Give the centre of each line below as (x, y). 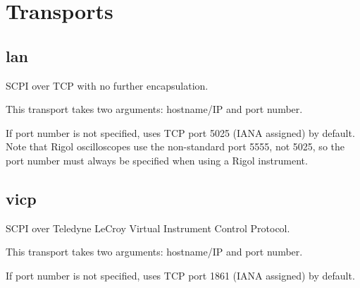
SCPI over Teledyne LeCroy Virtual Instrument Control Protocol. (148, 228)
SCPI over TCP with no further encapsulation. (107, 85)
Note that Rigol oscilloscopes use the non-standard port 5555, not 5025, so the (175, 146)
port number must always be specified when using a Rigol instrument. (157, 160)
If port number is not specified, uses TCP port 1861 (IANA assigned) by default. (180, 275)
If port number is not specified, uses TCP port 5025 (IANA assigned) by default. (180, 132)
